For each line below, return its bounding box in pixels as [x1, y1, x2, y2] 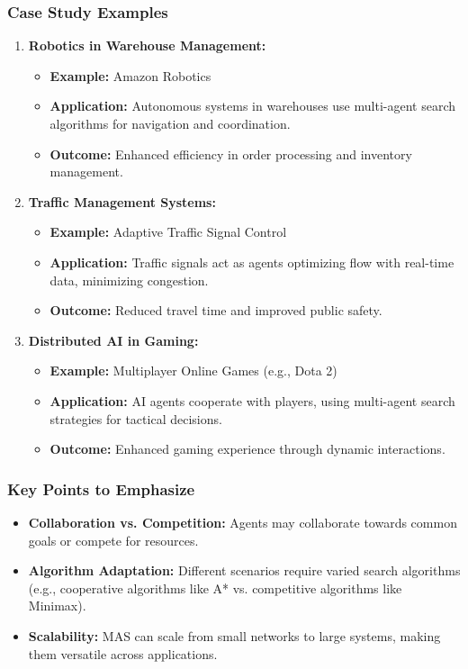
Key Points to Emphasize [7, 477, 195, 500]
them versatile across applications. [28, 644, 218, 663]
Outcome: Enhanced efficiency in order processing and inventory [49, 144, 412, 163]
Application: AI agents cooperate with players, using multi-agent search [49, 391, 455, 410]
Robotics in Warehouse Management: [28, 36, 266, 55]
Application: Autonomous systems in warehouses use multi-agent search [49, 96, 455, 115]
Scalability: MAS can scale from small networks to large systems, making [28, 626, 441, 645]
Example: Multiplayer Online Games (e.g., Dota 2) [49, 361, 337, 380]
